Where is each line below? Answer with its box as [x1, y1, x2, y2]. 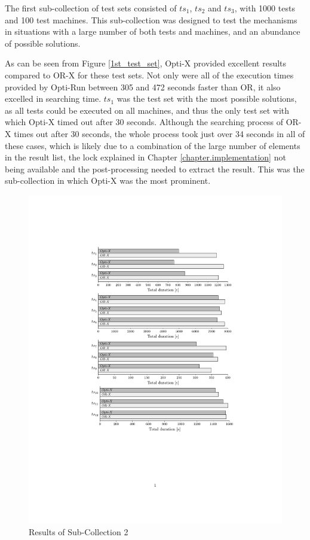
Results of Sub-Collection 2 [29, 526, 128, 538]
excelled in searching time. [5, 92, 102, 105]
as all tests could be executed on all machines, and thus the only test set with [5, 104, 290, 116]
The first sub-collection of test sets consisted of [5, 2, 177, 14]
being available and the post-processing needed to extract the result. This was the [5, 162, 305, 175]
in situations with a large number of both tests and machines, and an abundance [5, 25, 300, 38]
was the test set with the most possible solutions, [116, 92, 297, 105]
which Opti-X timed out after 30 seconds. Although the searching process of [5, 116, 283, 128]
